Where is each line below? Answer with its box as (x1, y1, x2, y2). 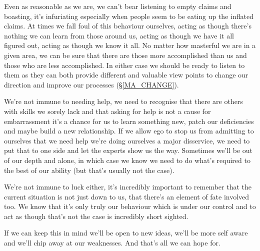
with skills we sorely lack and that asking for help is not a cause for (4, 105, 211, 116)
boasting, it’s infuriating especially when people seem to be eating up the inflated (4, 10, 253, 21)
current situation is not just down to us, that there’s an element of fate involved (4, 191, 249, 201)
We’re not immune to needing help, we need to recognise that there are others (4, 96, 243, 106)
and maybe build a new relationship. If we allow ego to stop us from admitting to (4, 125, 254, 136)
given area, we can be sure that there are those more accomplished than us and (4, 49, 247, 60)
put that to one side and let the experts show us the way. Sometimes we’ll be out (4, 145, 252, 155)
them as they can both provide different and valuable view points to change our (4, 69, 248, 80)
